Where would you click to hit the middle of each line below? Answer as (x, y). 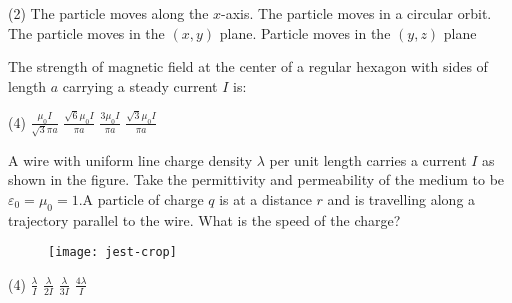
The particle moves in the (86, 32)
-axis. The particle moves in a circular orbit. (356, 13)
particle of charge (150, 198)
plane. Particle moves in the (305, 32)
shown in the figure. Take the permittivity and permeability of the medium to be (256, 179)
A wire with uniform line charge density (130, 159)
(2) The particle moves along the (108, 13)
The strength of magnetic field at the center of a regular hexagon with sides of (248, 66)
